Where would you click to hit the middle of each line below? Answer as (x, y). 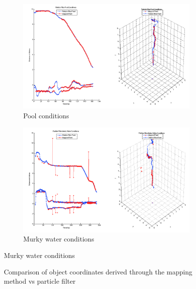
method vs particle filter (40, 281)
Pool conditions (46, 115)
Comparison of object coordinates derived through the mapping (98, 271)
